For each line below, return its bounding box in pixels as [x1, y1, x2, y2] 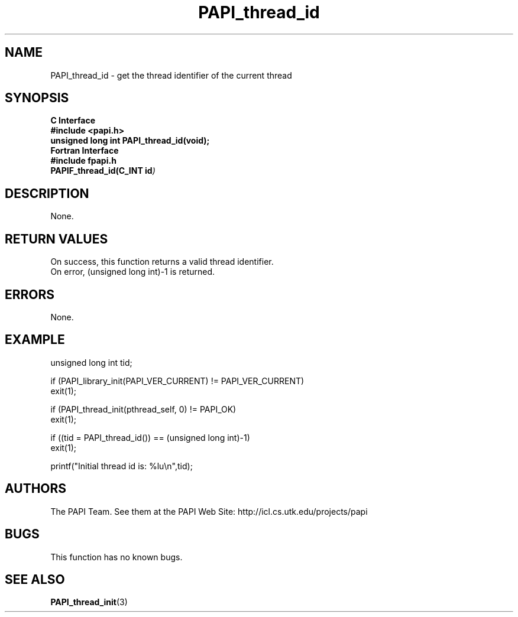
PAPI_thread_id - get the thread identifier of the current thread [50, 70, 292, 80]
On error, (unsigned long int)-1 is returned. [50, 267, 215, 277]
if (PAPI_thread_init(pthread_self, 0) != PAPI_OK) [50, 404, 237, 414]
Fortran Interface [50, 145, 119, 156]
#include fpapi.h [50, 155, 116, 166]
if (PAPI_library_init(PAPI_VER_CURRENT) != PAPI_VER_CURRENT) [50, 375, 305, 386]
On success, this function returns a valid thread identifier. [50, 256, 274, 267]
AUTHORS [5, 481, 67, 496]
